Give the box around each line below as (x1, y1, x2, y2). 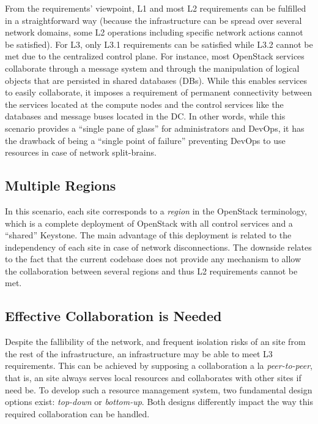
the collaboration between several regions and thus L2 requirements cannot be (5, 264, 298, 277)
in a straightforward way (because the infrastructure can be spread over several (5, 13, 302, 26)
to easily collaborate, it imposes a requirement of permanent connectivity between (5, 86, 312, 99)
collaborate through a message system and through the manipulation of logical (5, 61, 300, 74)
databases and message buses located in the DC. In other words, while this (5, 110, 286, 123)
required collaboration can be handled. (5, 407, 150, 420)
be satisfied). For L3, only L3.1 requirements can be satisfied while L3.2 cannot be (5, 37, 313, 50)
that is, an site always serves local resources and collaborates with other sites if (5, 371, 301, 384)
